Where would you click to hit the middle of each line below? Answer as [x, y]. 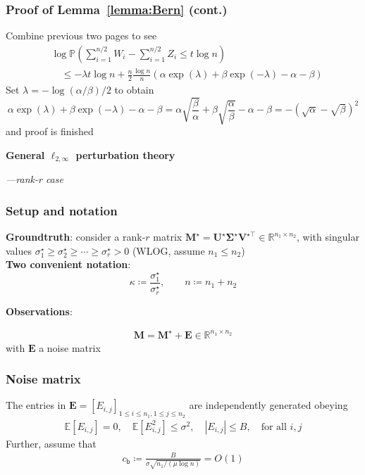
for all [274, 427]
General [25, 154]
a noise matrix [70, 347]
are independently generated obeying [268, 405]
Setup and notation [62, 210]
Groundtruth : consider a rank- [76, 237]
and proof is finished [50, 131]
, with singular [328, 237]
